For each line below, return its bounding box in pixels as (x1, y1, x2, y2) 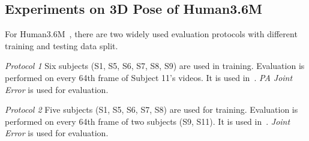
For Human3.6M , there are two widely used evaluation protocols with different (5, 28, 298, 40)
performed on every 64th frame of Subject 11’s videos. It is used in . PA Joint (5, 71, 293, 83)
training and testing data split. (5, 39, 118, 52)
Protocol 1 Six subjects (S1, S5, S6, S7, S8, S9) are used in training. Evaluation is (5, 59, 305, 72)
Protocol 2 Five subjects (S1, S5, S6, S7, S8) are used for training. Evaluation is (5, 103, 298, 116)
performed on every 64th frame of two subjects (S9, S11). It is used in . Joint (5, 115, 290, 127)
